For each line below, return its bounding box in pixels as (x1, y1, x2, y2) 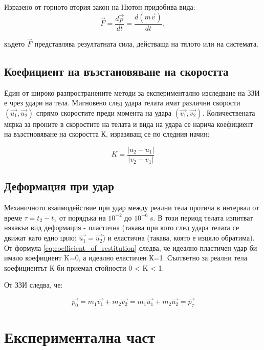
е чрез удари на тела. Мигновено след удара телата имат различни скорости (4, 97, 240, 108)
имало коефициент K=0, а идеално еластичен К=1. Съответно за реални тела (4, 252, 247, 263)
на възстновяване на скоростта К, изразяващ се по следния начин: (4, 128, 210, 139)
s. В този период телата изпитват (150, 212, 253, 223)
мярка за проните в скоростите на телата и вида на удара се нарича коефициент (4, 118, 253, 129)
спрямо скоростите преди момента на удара (36, 107, 172, 118)
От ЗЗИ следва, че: (4, 279, 63, 290)
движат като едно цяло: (4, 232, 77, 243)
